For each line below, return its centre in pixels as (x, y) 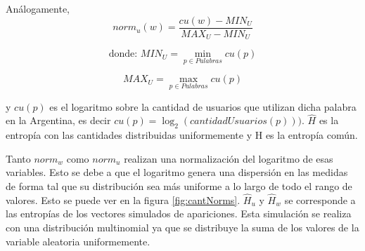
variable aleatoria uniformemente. (78, 241)
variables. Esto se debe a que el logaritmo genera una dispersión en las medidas (177, 172)
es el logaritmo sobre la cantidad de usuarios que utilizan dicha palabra (203, 106)
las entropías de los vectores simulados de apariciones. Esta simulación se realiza (179, 213)
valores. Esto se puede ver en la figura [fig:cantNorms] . (123, 199)
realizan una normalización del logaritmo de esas (229, 158)
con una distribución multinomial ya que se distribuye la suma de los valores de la (182, 227)
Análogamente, (38, 8)
